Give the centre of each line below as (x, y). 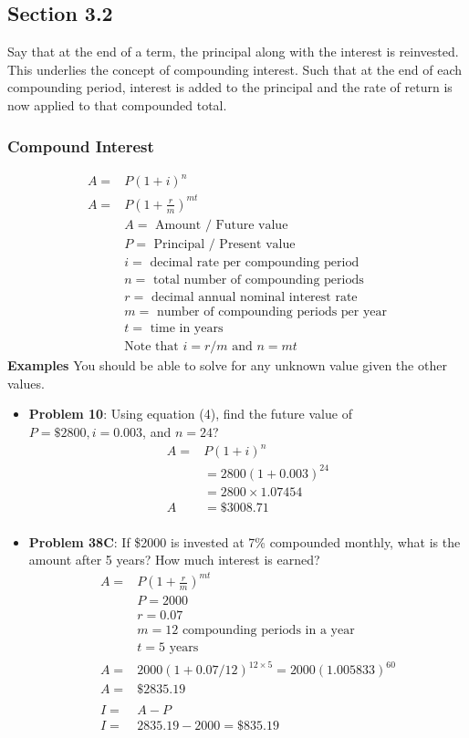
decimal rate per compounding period (255, 262)
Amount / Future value (222, 225)
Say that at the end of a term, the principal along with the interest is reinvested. (233, 52)
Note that (151, 347)
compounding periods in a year (268, 631)
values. (26, 383)
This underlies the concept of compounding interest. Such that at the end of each (235, 69)
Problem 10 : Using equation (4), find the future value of (190, 414)
